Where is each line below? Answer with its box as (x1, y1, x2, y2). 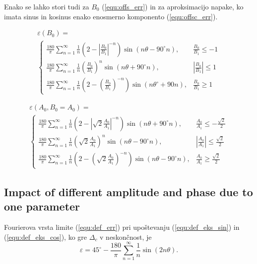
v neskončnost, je (100, 231, 152, 242)
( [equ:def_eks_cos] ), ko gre (4, 231, 87, 242)
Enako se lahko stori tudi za (4, 1, 89, 11)
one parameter (4, 199, 80, 214)
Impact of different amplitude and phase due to (4, 184, 253, 199)
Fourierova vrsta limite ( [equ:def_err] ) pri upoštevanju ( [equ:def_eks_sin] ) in (4, 222, 240, 232)
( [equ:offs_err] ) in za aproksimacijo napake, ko (102, 1, 244, 11)
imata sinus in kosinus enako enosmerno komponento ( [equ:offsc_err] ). (4, 11, 218, 21)
